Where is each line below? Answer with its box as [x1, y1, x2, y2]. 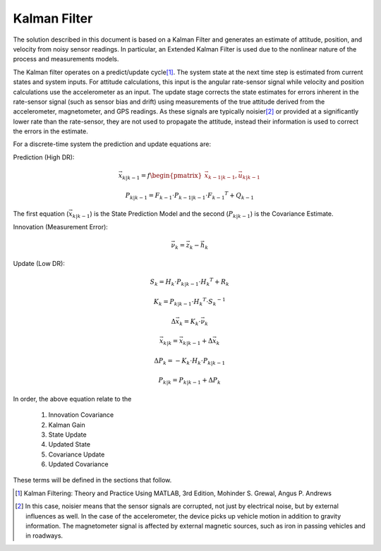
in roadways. [25, 531, 64, 540]
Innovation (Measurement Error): [13, 222, 109, 231]
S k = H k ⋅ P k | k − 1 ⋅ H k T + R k [150, 277, 229, 288]
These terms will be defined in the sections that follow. [13, 476, 172, 485]
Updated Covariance [48, 460, 109, 468]
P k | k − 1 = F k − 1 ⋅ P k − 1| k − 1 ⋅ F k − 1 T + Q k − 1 [125, 190, 254, 201]
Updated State [48, 440, 91, 449]
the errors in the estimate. [13, 127, 88, 135]
